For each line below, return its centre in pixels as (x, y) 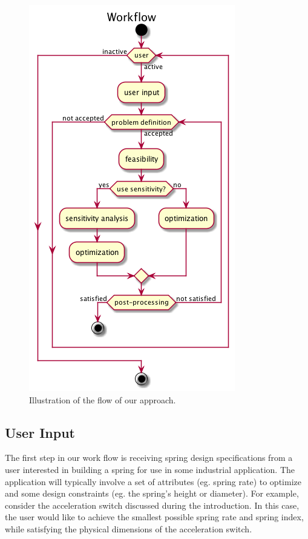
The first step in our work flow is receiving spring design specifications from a (149, 458)
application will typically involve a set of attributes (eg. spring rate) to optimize (153, 481)
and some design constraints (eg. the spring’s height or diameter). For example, (152, 493)
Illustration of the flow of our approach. (103, 399)
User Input (40, 432)
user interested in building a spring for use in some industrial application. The (150, 469)
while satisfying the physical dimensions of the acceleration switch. (129, 528)
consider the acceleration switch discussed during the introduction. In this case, (152, 505)
